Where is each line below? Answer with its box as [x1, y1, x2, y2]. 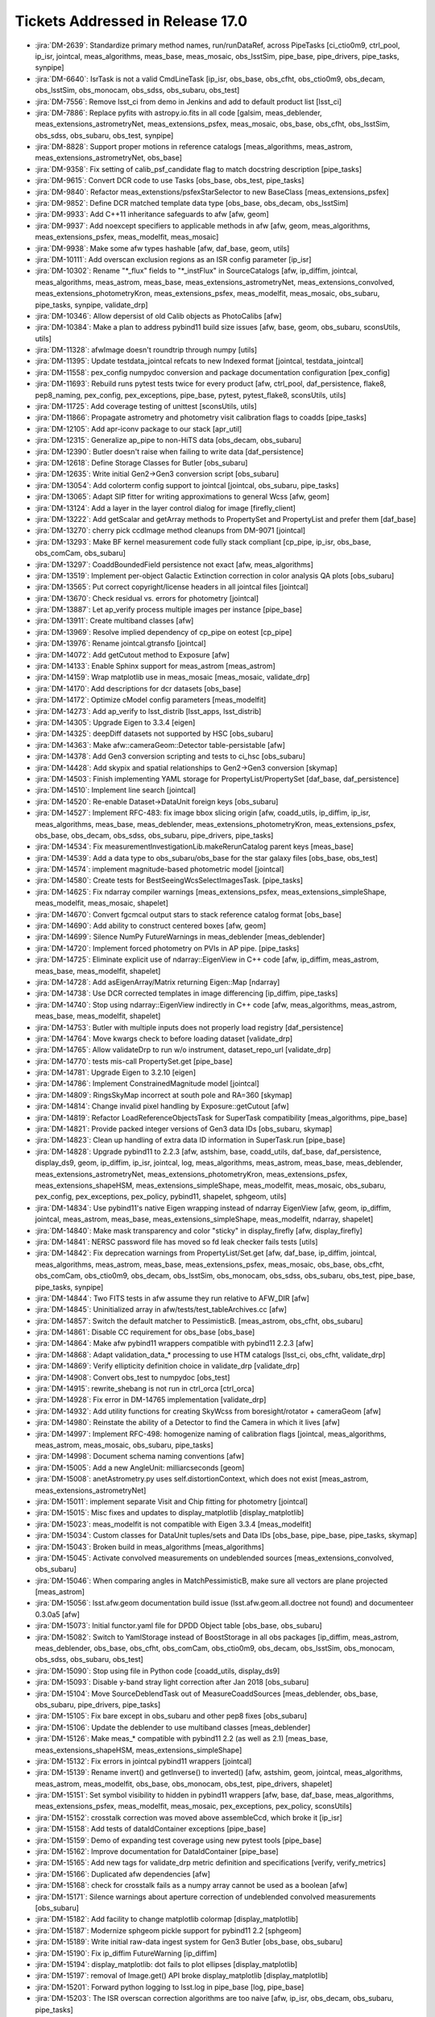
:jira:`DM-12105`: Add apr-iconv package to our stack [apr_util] [35, 424, 242, 433]
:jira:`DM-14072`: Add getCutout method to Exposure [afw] [35, 649, 230, 659]
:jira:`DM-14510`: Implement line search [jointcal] [35, 785, 197, 795]
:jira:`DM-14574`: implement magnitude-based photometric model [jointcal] [35, 864, 284, 875]
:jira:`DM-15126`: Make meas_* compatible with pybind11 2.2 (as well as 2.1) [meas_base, [35, 1734, 329, 1743]
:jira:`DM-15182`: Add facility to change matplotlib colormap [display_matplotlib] [35, 1915, 299, 1924]
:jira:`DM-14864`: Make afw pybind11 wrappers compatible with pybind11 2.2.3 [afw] [35, 1338, 314, 1348]
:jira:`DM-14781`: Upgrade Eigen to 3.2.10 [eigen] [35, 1067, 197, 1077]
